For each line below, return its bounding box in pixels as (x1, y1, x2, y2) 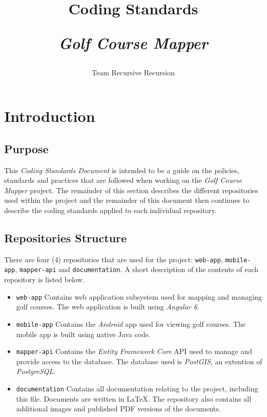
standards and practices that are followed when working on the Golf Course (4, 175, 242, 185)
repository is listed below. (4, 274, 85, 285)
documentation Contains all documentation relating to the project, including (16, 383, 258, 393)
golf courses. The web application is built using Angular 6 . (16, 301, 199, 312)
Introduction (4, 106, 95, 127)
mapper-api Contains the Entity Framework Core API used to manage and (16, 346, 253, 357)
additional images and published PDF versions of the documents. (16, 403, 221, 414)
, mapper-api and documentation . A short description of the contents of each (15, 264, 259, 275)
